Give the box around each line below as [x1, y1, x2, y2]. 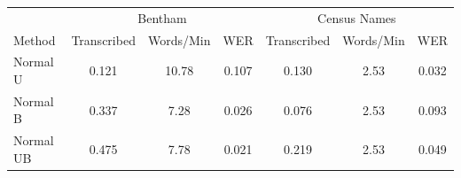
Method [13, 30, 56, 49]
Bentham [137, 8, 187, 27]
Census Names [317, 8, 396, 27]
